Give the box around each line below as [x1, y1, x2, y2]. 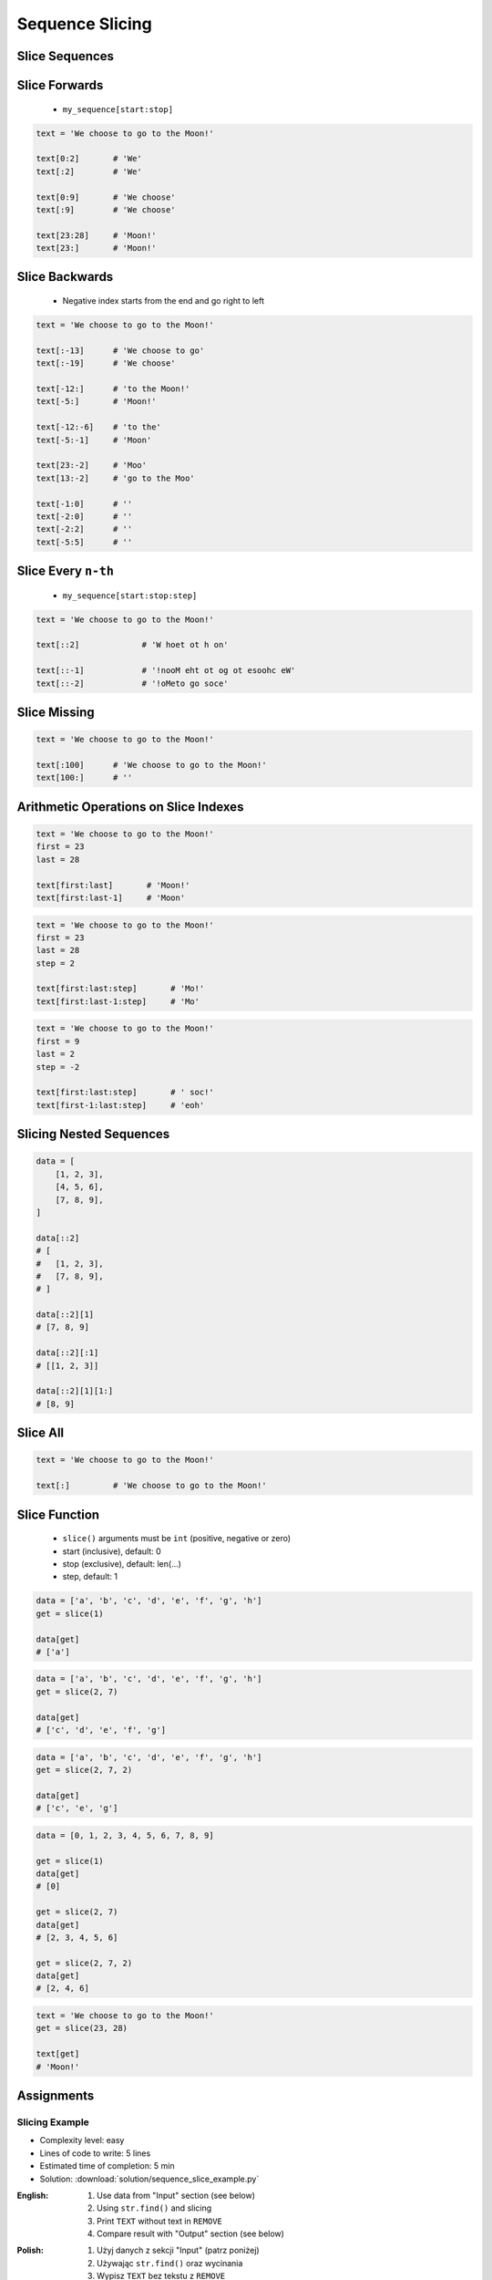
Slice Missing [16, 705, 95, 720]
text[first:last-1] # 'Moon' [36, 892, 186, 903]
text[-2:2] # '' [36, 524, 133, 534]
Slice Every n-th [16, 564, 114, 579]
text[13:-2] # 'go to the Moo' [36, 472, 195, 483]
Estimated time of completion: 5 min [39, 2161, 175, 2171]
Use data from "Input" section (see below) [97, 2190, 255, 2201]
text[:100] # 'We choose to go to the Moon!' [36, 760, 268, 771]
